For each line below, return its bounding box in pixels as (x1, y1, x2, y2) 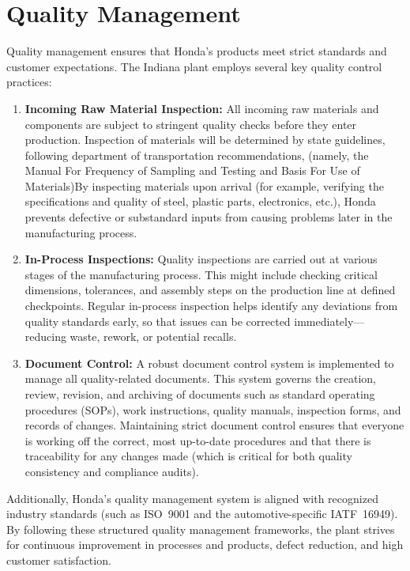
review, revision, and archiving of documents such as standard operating (24, 386, 375, 402)
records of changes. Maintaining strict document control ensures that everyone (24, 417, 404, 433)
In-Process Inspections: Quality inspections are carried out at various (24, 251, 378, 267)
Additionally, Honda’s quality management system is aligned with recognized (6, 490, 378, 506)
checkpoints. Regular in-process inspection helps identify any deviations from (24, 297, 398, 314)
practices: (6, 74, 52, 90)
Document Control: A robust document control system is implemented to (24, 354, 394, 371)
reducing (24, 328, 66, 345)
